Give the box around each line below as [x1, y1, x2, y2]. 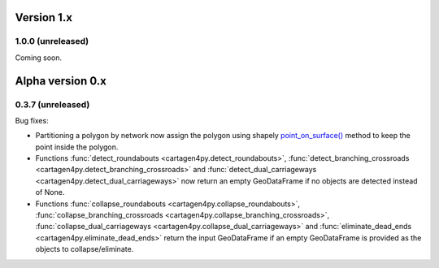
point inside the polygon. [35, 142, 119, 152]
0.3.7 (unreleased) [15, 98, 90, 110]
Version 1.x [15, 11, 73, 24]
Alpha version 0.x [15, 74, 107, 88]
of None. [35, 188, 65, 197]
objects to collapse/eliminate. [35, 244, 134, 254]
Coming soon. [15, 53, 63, 63]
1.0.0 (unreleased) [15, 36, 89, 47]
